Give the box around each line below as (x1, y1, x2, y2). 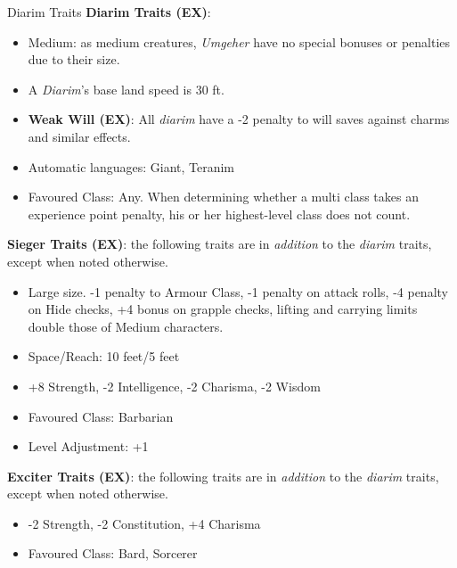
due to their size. (28, 50, 120, 69)
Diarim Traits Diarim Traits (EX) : (7, 3, 211, 21)
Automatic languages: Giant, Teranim (28, 157, 235, 176)
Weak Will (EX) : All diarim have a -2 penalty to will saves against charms (28, 110, 450, 128)
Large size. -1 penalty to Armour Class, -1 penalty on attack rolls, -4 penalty (28, 282, 448, 300)
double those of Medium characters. (28, 317, 224, 335)
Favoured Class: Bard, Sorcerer (28, 544, 198, 563)
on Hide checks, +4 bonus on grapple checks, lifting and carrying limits (28, 300, 418, 318)
